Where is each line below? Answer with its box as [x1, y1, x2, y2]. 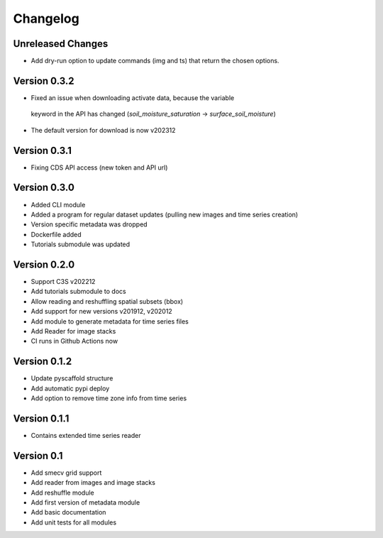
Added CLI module [30, 200, 86, 209]
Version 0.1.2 [13, 356, 72, 368]
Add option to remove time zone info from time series [30, 394, 187, 402]
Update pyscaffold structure [30, 374, 113, 383]
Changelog [13, 11, 79, 26]
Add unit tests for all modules [30, 518, 117, 527]
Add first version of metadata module [30, 498, 140, 507]
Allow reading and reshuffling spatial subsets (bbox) [30, 297, 184, 305]
